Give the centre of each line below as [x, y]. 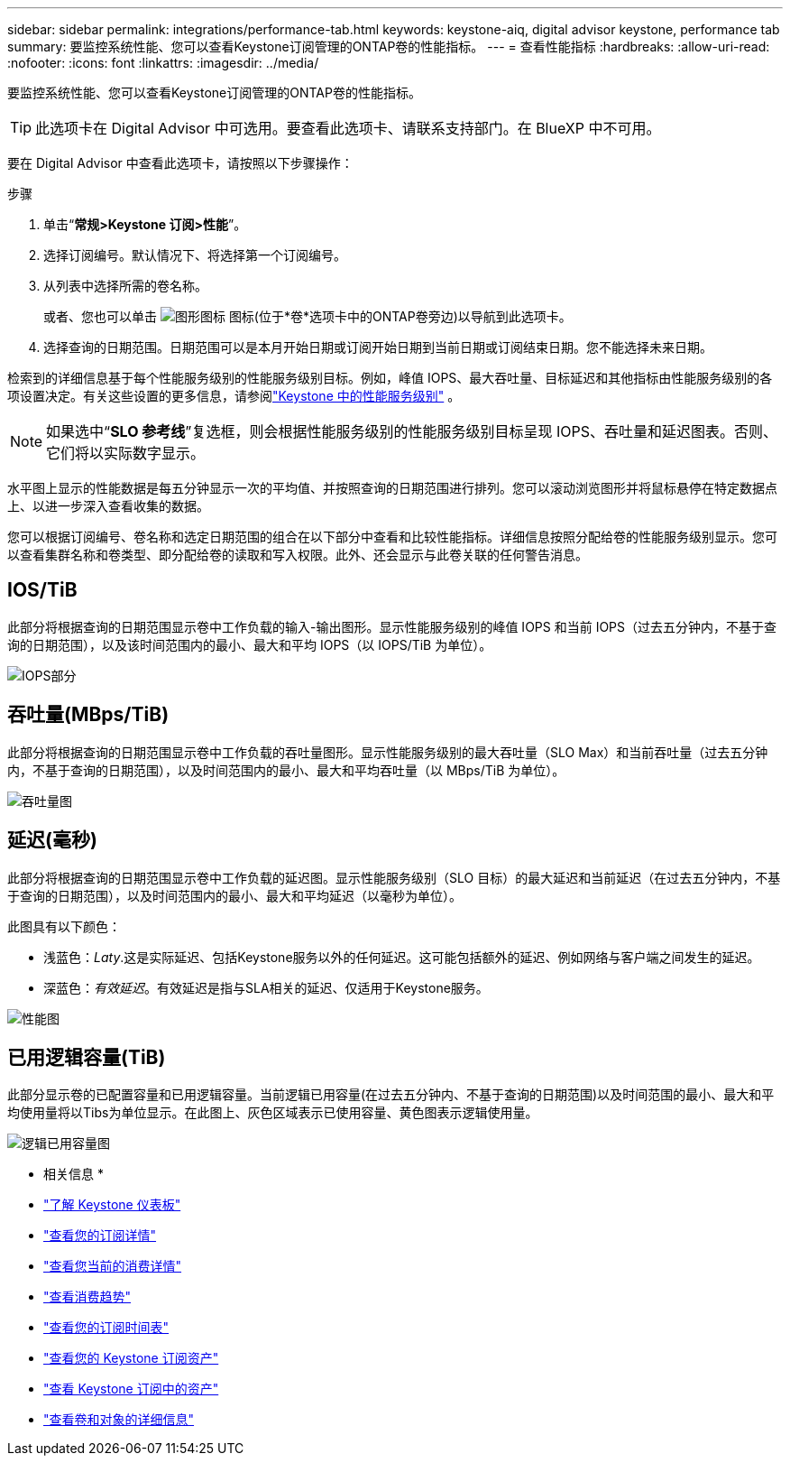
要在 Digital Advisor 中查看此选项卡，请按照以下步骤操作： [180, 163]
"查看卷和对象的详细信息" [119, 1420]
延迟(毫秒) [52, 840]
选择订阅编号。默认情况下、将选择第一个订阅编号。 [195, 255]
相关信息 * [73, 1174]
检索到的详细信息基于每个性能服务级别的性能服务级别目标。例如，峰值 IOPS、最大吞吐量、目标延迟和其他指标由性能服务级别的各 [390, 378]
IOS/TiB [42, 590]
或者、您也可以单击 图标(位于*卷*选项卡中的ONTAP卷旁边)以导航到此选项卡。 [308, 316]
